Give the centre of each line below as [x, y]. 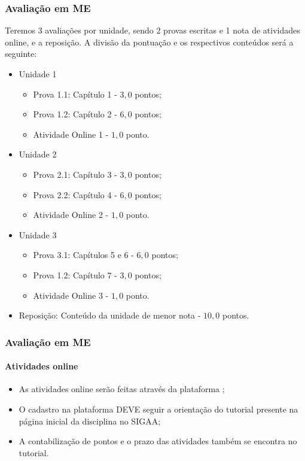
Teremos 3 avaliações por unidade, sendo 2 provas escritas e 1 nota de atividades [152, 30]
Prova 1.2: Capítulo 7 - [75, 275]
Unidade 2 [38, 154]
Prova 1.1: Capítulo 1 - [75, 94]
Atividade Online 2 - [71, 215]
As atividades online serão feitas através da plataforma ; [122, 389]
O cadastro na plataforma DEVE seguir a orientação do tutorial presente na [158, 409]
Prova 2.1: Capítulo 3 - [75, 174]
